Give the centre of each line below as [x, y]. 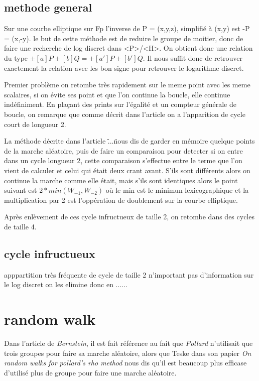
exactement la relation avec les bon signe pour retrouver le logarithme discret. [124, 68]
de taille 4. [20, 226]
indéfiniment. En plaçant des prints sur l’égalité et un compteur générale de [120, 104]
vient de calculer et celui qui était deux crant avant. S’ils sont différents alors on [127, 170]
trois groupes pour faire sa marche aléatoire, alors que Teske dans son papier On [128, 353]
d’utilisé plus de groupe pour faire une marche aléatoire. [90, 372]
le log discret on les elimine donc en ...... [66, 284]
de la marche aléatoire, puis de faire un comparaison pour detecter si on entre [123, 150]
